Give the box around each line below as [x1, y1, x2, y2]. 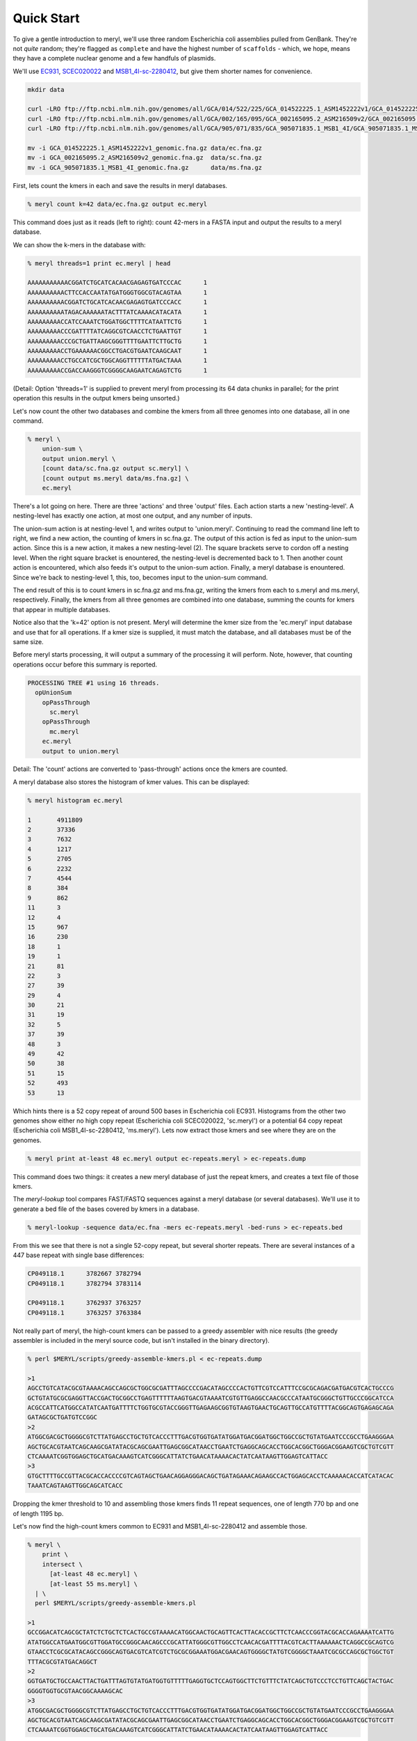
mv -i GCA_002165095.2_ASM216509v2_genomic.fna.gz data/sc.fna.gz [27, 154, 263, 162]
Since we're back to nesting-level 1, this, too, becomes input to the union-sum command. [13, 573, 268, 581]
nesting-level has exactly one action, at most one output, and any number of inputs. [13, 512, 253, 520]
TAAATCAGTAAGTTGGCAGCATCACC [27, 1482, 123, 1490]
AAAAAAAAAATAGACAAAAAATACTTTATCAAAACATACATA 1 [27, 308, 208, 316]
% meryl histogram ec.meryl [27, 796, 123, 804]
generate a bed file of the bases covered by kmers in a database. [13, 1205, 199, 1213]
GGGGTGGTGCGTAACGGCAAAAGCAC [27, 1687, 123, 1695]
